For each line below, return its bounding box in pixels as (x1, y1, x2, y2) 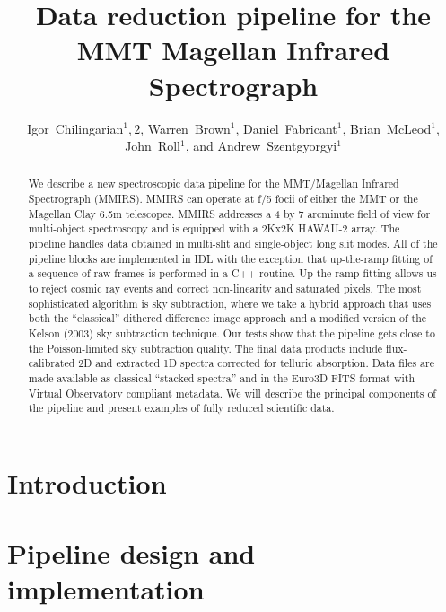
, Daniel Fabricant (235, 118, 337, 137)
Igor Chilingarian (27, 118, 124, 137)
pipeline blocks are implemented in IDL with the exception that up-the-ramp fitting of (28, 250, 433, 266)
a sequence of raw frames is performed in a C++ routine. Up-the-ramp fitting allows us (28, 266, 437, 281)
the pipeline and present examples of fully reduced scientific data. (28, 400, 335, 415)
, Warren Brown (140, 118, 231, 137)
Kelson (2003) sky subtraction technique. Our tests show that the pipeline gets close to (28, 326, 435, 341)
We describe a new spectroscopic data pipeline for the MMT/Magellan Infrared (28, 176, 399, 191)
